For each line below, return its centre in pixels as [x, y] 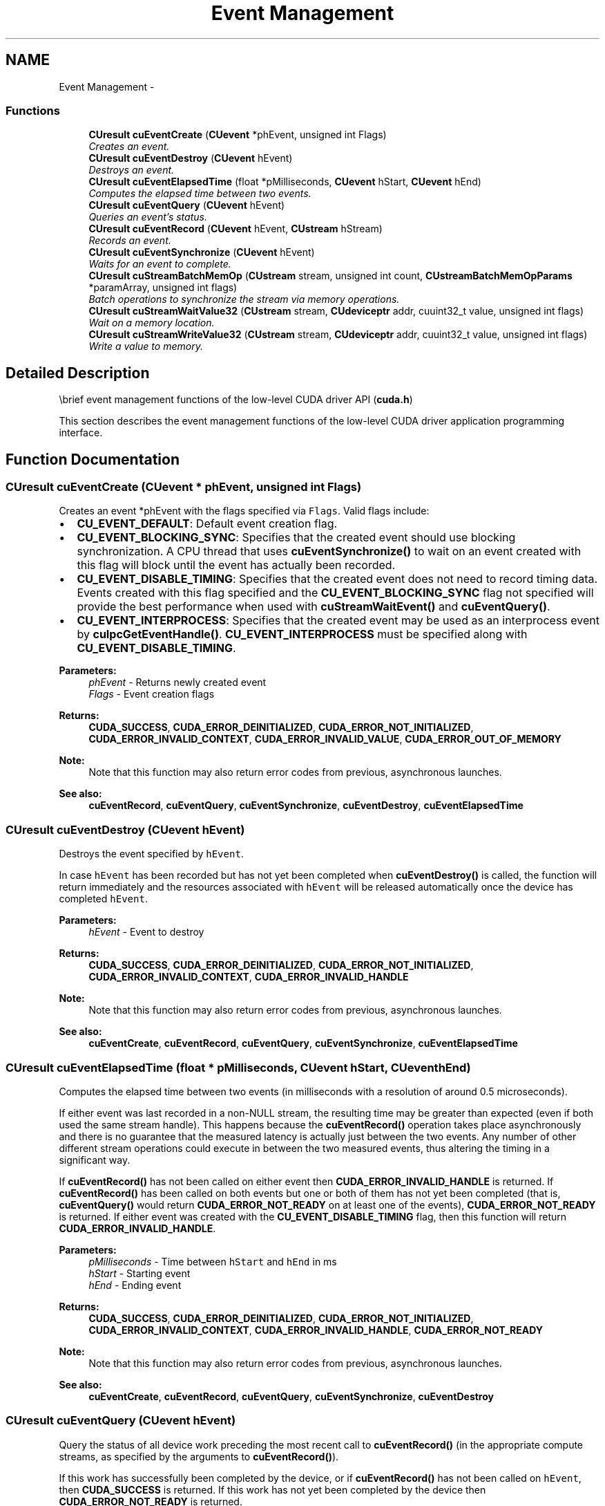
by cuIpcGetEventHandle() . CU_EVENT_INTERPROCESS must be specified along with [302, 634]
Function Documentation [93, 459]
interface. [81, 433]
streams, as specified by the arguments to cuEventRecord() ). [199, 1456]
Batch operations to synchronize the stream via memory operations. [244, 299]
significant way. [95, 1160]
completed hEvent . [103, 899]
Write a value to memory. [146, 346]
